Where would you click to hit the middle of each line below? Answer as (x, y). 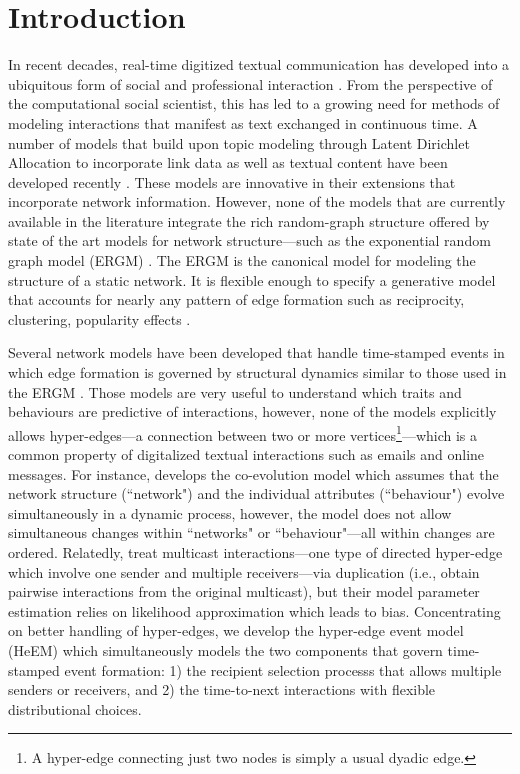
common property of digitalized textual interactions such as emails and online (246, 454)
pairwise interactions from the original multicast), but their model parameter (244, 591)
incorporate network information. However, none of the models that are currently (257, 201)
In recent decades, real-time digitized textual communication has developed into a (259, 64)
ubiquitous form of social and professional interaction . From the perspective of (250, 83)
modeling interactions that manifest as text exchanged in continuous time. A (243, 122)
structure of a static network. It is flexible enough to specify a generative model (252, 279)
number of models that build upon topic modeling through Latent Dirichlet (239, 142)
